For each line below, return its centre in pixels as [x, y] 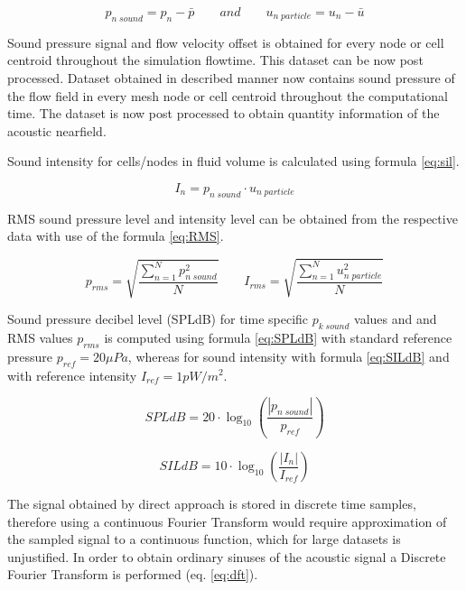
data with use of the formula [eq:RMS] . [116, 236]
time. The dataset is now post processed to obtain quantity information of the [224, 113]
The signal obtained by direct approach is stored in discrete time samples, [212, 504]
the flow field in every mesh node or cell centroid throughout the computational [228, 95]
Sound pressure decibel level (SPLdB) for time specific [158, 319]
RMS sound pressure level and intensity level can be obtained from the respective [233, 218]
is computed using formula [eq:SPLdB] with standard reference [278, 337]
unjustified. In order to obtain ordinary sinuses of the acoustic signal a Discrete [227, 556]
